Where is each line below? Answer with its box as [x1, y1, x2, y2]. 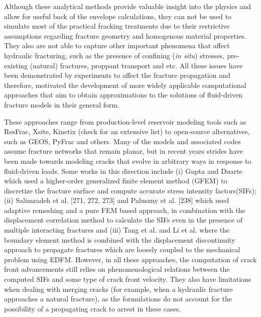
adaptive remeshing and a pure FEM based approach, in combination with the [4, 204, 245, 215]
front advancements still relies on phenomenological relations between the [4, 264, 230, 274]
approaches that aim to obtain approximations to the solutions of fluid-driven [4, 89, 242, 100]
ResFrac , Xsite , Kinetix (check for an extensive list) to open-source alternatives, [4, 126, 250, 137]
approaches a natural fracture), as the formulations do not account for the [4, 293, 232, 304]
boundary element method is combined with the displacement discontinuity [4, 234, 235, 245]
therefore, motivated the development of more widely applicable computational [4, 79, 246, 90]
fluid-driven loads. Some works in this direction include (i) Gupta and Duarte [4, 165, 242, 176]
